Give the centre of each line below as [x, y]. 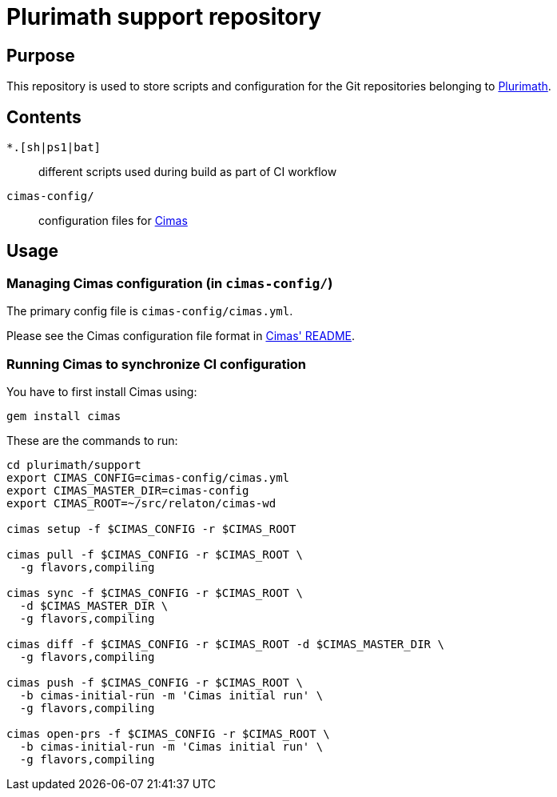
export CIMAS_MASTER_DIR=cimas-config [128, 490]
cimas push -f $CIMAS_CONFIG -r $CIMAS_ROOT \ [155, 682]
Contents [44, 117]
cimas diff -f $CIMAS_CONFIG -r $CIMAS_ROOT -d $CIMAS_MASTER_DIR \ [225, 644]
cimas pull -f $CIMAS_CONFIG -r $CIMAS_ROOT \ [155, 554]
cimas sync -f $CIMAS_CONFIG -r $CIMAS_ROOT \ [155, 593]
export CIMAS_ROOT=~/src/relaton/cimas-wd [141, 503]
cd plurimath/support [74, 465]
